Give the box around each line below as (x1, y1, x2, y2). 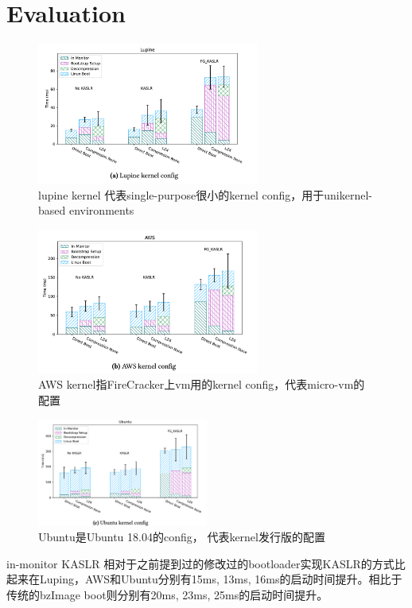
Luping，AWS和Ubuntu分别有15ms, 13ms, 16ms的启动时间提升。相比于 (39, 571, 402, 587)
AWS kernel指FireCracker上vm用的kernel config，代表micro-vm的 (38, 376, 365, 393)
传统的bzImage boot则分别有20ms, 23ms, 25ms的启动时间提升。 (6, 586, 328, 602)
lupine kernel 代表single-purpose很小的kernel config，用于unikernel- (38, 186, 372, 203)
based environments (38, 202, 134, 219)
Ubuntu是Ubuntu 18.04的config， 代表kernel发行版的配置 (38, 529, 325, 545)
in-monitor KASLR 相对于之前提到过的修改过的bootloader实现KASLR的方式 (6, 555, 395, 571)
